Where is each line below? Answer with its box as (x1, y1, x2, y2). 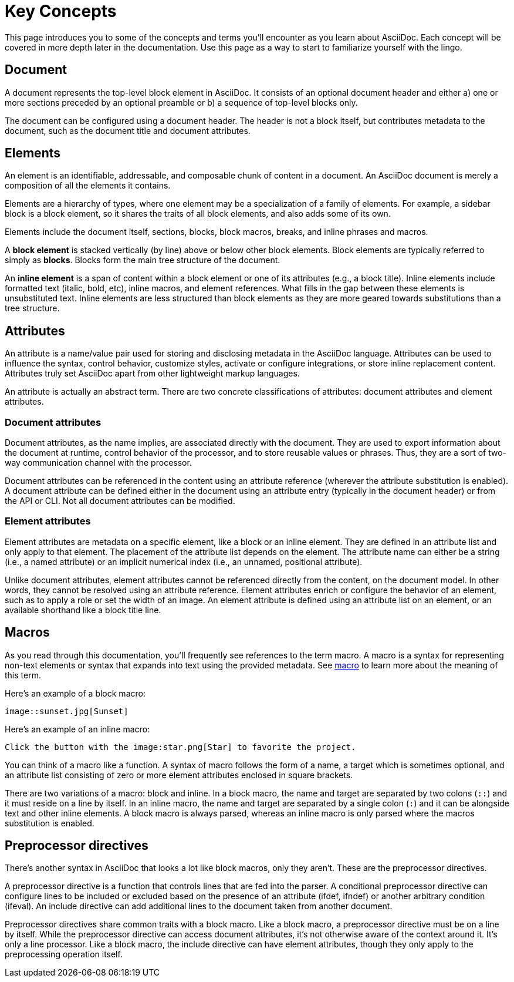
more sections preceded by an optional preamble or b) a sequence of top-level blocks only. (5, 97, 358, 107)
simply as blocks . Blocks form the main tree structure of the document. (5, 255, 280, 265)
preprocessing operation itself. (5, 949, 123, 960)
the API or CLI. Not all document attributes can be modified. (5, 496, 235, 506)
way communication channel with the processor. (5, 458, 192, 468)
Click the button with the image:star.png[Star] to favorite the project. (5, 742, 356, 752)
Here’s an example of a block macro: (5, 688, 146, 698)
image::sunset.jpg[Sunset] (5, 706, 128, 716)
